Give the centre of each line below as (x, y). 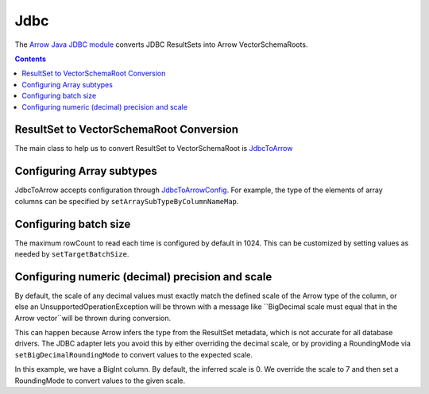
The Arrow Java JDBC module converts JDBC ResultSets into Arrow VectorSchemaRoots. (161, 44)
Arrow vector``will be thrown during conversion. (93, 318)
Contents (31, 59)
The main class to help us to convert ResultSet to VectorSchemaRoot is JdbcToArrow (154, 149)
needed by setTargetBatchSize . (72, 254)
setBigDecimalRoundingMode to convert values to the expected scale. (134, 354)
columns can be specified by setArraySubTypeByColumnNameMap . (127, 201)
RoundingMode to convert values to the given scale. (100, 380)
